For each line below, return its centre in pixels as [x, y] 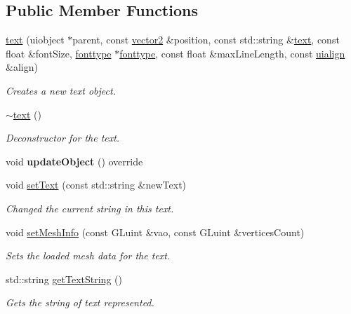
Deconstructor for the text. [63, 138]
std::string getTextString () [64, 279]
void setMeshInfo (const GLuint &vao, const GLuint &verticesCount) [155, 232]
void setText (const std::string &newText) [96, 185]
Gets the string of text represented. [80, 302]
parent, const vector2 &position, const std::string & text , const [206, 40]
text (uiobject [35, 40]
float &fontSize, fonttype [59, 53]
